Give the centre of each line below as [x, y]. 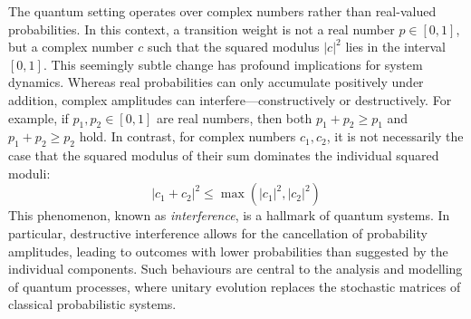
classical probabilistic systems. [92, 304]
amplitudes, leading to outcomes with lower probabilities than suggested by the [228, 251]
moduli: [29, 173]
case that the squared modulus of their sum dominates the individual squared [224, 155]
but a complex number [71, 47]
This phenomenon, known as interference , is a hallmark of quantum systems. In [229, 215]
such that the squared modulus [233, 47]
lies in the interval [395, 47]
